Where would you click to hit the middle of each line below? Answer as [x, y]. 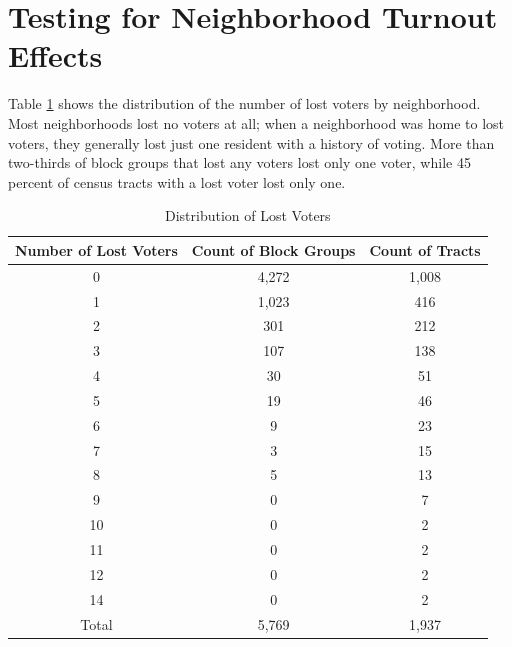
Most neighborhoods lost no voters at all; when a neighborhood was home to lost [256, 122]
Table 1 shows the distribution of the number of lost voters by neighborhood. [244, 103]
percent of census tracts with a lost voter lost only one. [177, 181]
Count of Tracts [425, 249]
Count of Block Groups [273, 249]
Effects [55, 55]
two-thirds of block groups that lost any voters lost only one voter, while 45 [239, 162]
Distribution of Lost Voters [248, 215]
